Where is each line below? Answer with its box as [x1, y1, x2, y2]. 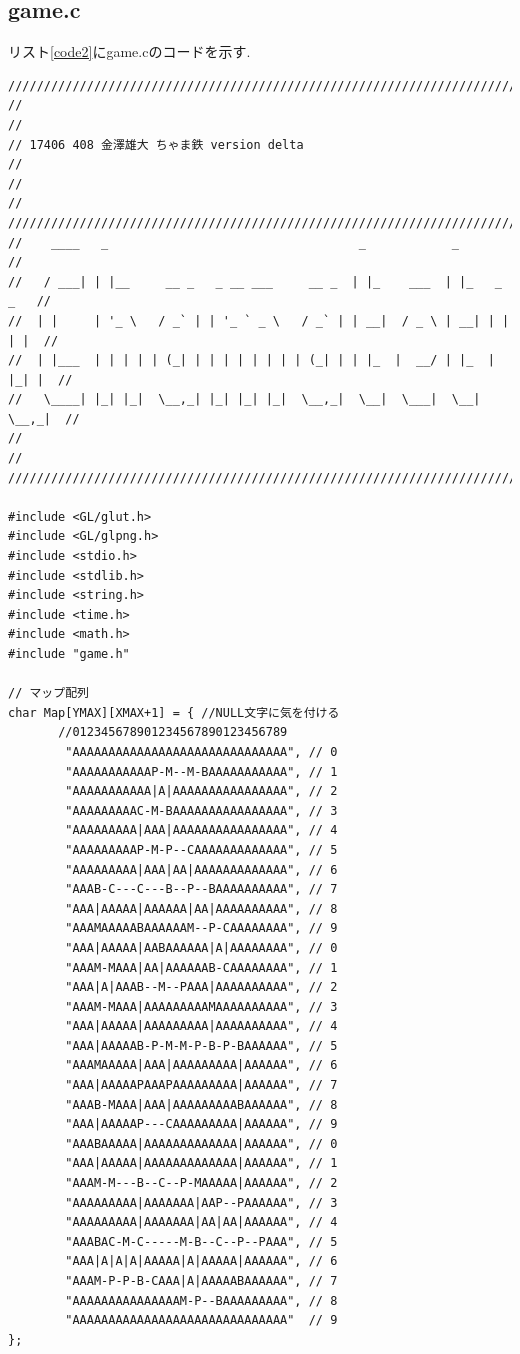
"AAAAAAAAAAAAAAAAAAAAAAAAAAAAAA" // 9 [65, 1313, 338, 1328]
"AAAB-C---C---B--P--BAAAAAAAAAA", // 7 [65, 882, 338, 897]
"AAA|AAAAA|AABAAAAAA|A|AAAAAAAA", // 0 [65, 940, 338, 955]
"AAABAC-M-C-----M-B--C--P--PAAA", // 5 [65, 1234, 338, 1249]
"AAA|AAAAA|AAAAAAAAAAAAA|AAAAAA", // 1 [65, 1156, 338, 1171]
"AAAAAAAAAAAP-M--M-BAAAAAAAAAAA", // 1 [65, 764, 338, 779]
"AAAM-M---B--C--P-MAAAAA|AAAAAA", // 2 [65, 1176, 338, 1191]
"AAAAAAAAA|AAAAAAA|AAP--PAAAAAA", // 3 [65, 1195, 338, 1210]
